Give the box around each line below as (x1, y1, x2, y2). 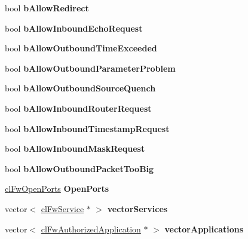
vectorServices (107, 202, 168, 215)
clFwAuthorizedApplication (41, 222, 141, 235)
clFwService (41, 202, 84, 215)
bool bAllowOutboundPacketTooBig (5, 162, 154, 174)
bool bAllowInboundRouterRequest (5, 102, 152, 114)
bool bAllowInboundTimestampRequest (5, 122, 170, 134)
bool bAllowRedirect (5, 2, 89, 14)
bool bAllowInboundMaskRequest (5, 142, 145, 155)
